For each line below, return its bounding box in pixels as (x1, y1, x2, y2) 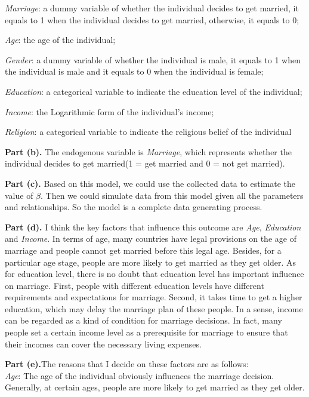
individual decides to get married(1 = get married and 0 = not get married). (5, 157, 285, 170)
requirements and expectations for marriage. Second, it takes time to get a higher (5, 291, 302, 303)
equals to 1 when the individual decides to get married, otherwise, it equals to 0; (5, 13, 299, 26)
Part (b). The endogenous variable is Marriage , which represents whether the (5, 145, 292, 158)
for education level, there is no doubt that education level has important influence (5, 267, 304, 280)
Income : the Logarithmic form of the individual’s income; (5, 105, 214, 118)
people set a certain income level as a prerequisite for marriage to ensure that (5, 326, 288, 338)
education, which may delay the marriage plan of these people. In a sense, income (5, 302, 303, 315)
